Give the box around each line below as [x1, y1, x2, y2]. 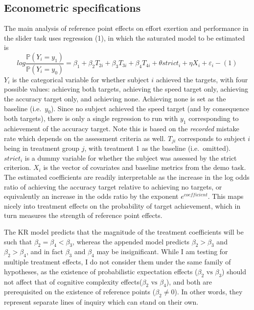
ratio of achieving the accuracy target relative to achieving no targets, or [4, 181, 222, 191]
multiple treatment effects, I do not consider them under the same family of [4, 257, 231, 267]
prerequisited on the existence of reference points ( [4, 286, 156, 297]
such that [4, 236, 32, 246]
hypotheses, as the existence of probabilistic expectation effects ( [4, 266, 198, 276]
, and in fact [26, 246, 63, 257]
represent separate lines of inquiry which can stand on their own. [4, 297, 199, 307]
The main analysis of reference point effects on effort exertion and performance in [4, 23, 249, 33]
